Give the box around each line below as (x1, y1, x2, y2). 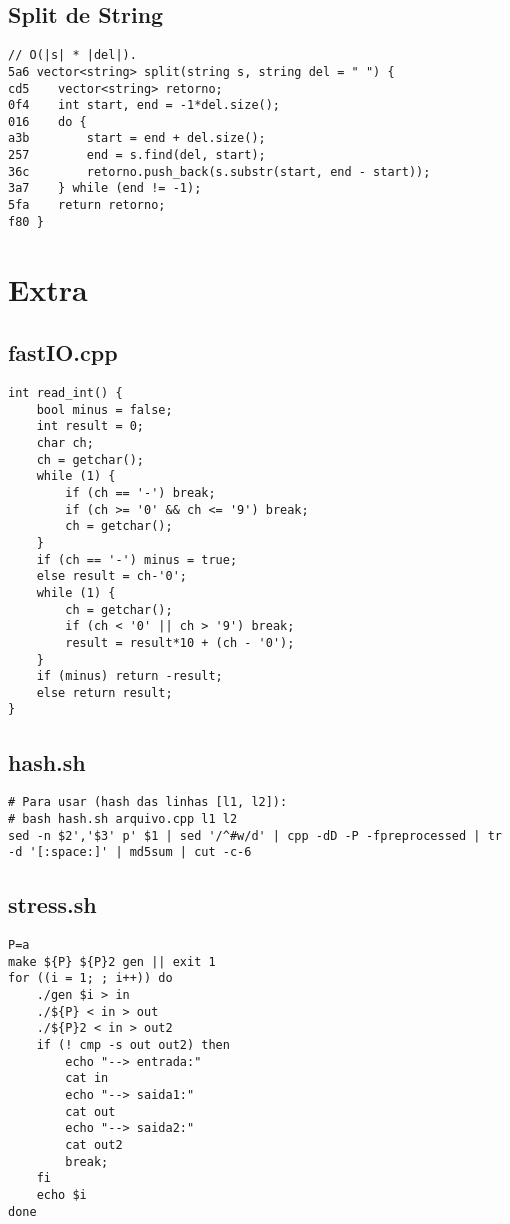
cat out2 (65, 1138, 123, 1153)
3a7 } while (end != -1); (8, 181, 202, 196)
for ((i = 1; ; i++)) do (8, 971, 173, 986)
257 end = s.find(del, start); (8, 148, 266, 163)
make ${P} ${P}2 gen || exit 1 (8, 954, 216, 969)
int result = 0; (36, 419, 145, 434)
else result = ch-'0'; (36, 569, 187, 584)
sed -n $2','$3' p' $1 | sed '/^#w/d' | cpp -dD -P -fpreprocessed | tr (8, 828, 502, 843)
